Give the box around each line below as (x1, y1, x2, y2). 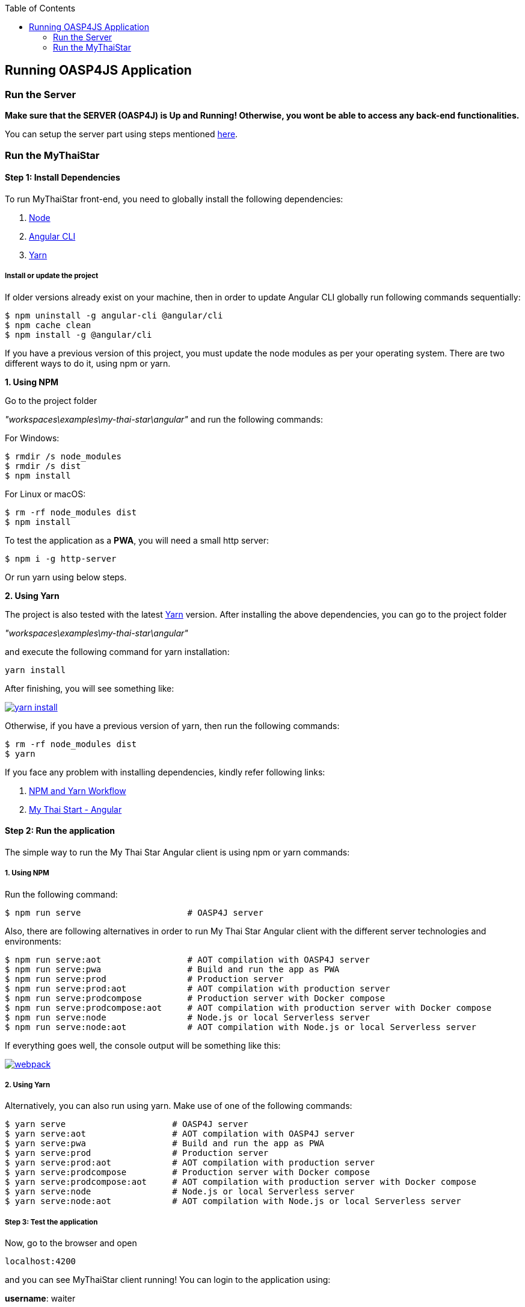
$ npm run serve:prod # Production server (5, 973, 284, 984)
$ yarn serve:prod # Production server (5, 1148, 269, 1158)
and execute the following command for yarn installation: (5, 646, 230, 657)
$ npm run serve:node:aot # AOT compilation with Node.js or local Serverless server (5, 1022, 476, 1032)
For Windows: (5, 432, 60, 443)
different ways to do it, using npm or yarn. (5, 358, 171, 368)
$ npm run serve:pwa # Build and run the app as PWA (5, 964, 340, 974)
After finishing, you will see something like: (5, 683, 174, 694)
